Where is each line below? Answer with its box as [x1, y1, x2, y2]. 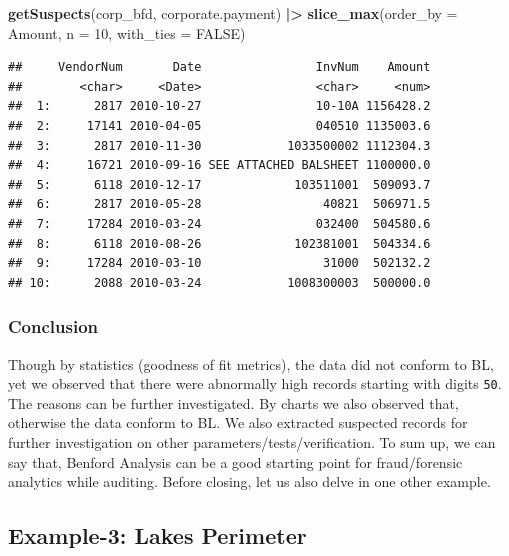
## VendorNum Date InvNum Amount [8, 60, 431, 75]
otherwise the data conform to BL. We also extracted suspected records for [8, 412, 468, 433]
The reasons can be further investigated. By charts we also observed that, [8, 392, 459, 413]
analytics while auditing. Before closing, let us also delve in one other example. [8, 471, 491, 492]
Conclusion [8, 314, 98, 339]
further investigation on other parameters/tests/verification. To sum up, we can [8, 431, 496, 452]
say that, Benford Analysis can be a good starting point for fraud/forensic [8, 451, 463, 472]
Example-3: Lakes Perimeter [8, 520, 307, 551]
